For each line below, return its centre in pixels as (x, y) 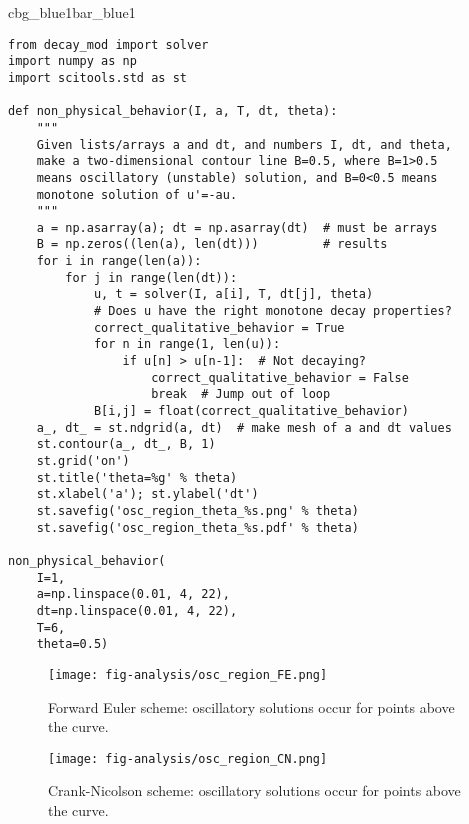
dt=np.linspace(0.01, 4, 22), (137, 610)
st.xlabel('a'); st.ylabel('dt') (147, 494)
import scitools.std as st (97, 77)
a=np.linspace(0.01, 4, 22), (133, 594)
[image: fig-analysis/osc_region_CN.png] (188, 758)
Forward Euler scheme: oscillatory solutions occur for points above (251, 706)
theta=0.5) (72, 644)
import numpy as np (72, 61)
